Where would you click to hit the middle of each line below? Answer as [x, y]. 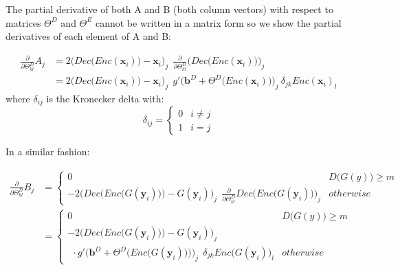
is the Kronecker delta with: [105, 98]
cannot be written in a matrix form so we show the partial [218, 22]
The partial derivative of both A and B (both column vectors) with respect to [169, 9]
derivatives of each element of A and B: [88, 36]
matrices [23, 22]
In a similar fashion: [48, 151]
